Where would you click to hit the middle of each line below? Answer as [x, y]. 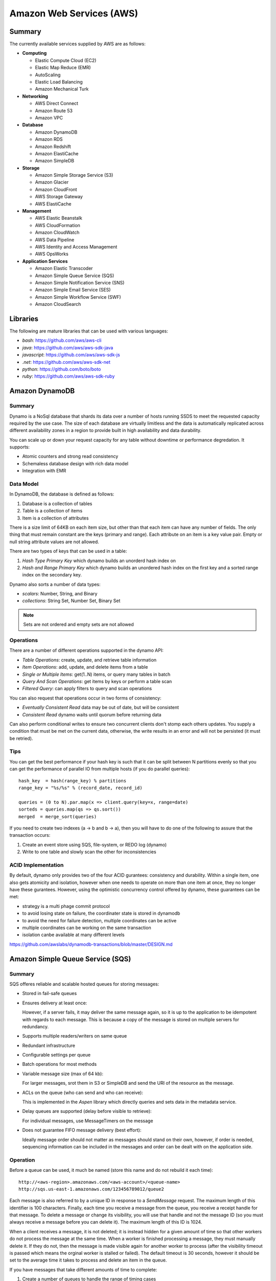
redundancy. [36, 1026]
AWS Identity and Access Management [76, 247]
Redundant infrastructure [49, 1045]
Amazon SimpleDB [54, 161]
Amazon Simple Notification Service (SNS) [80, 282]
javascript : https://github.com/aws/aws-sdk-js [71, 355]
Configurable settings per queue [56, 1055]
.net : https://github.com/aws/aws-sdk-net [66, 362]
